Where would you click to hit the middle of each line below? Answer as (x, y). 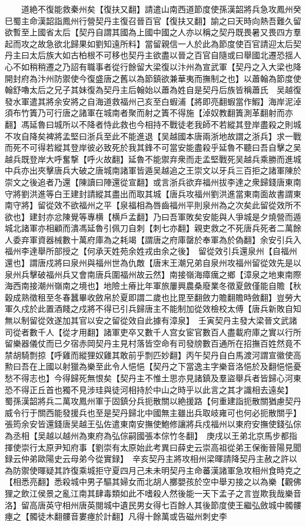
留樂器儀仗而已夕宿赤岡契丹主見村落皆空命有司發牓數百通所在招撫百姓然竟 (149, 343)
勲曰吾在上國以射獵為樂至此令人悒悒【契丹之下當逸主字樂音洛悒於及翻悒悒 (149, 366)
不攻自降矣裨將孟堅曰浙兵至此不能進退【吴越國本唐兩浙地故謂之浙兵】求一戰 (153, 136)
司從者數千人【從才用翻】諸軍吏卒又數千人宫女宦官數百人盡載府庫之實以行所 (153, 332)
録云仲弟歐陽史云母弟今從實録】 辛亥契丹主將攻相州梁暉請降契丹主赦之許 (147, 459)
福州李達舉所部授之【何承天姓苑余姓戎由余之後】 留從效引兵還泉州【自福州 (151, 251)
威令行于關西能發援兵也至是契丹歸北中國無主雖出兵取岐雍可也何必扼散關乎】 (151, 412)
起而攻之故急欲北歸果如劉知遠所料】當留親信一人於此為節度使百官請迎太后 (149, 43)
